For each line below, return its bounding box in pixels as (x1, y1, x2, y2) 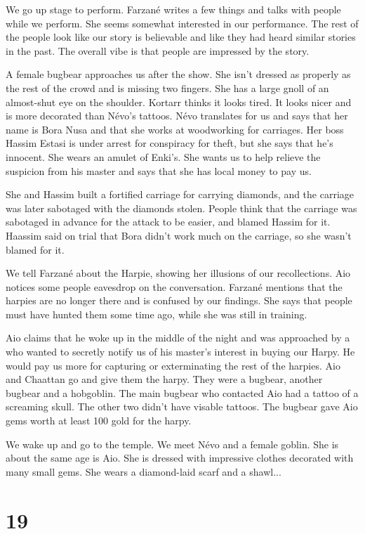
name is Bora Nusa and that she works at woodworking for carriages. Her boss (6, 122, 344, 136)
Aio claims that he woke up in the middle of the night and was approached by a (6, 330, 350, 345)
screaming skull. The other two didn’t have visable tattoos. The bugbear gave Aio (6, 399, 358, 414)
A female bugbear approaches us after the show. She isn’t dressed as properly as (6, 67, 351, 82)
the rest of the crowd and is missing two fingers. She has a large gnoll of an (6, 80, 329, 95)
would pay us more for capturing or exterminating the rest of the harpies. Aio (6, 358, 340, 372)
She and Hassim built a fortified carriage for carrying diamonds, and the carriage (6, 187, 354, 202)
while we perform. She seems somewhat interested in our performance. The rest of (6, 15, 359, 30)
